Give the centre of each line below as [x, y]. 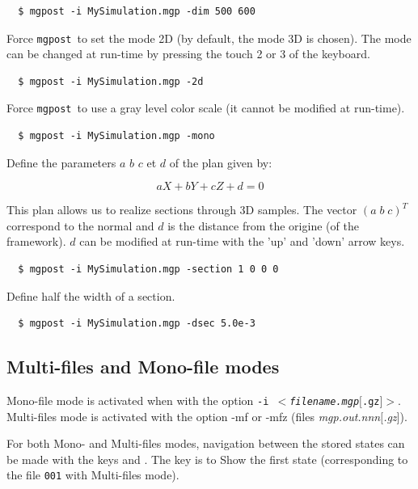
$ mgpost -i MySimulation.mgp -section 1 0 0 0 [148, 270]
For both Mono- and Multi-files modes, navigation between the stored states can [206, 443]
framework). [36, 241]
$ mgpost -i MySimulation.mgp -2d [111, 81]
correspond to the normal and [80, 225]
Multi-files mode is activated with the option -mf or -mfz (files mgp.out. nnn [194, 416]
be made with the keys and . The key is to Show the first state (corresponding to [207, 459]
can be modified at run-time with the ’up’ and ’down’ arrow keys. [242, 241]
